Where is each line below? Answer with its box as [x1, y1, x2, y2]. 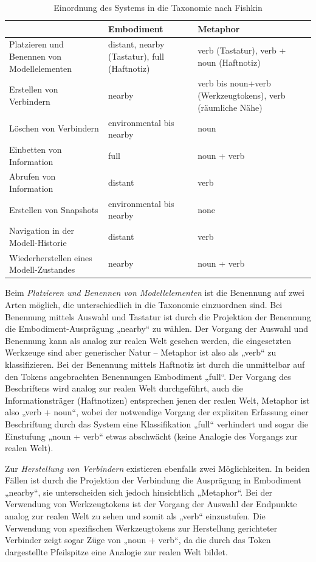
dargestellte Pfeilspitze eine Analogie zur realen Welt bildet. [5, 545, 228, 558]
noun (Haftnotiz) [197, 55, 261, 68]
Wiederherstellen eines [9, 251, 92, 264]
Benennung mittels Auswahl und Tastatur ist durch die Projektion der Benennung [5, 310, 311, 323]
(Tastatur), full [108, 50, 164, 63]
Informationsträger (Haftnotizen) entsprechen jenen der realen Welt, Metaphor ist [5, 393, 310, 406]
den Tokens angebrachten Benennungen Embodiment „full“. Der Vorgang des [5, 370, 291, 382]
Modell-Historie [9, 236, 67, 248]
